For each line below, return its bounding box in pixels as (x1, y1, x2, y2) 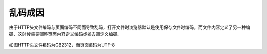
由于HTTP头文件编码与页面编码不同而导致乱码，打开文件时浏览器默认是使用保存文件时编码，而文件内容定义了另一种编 (9, 24, 251, 30)
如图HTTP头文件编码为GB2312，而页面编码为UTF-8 (9, 42, 115, 48)
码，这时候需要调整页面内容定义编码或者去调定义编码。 (9, 31, 122, 36)
